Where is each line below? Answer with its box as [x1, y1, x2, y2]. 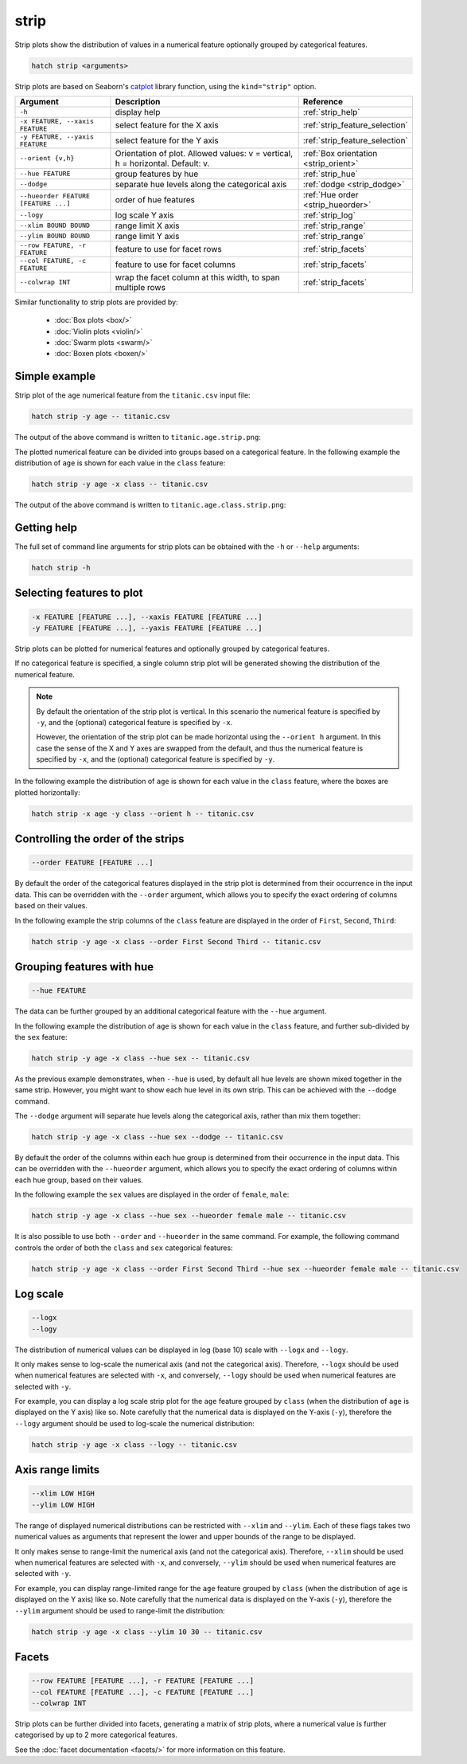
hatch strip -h [31, 563, 91, 572]
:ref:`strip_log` [302, 210, 356, 221]
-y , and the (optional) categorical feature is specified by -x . [36, 717, 233, 727]
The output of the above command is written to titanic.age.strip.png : [14, 433, 262, 442]
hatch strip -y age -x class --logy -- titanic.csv [31, 1440, 238, 1449]
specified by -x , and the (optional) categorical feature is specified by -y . [36, 755, 275, 764]
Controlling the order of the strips [14, 833, 185, 846]
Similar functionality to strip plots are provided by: [14, 297, 178, 307]
